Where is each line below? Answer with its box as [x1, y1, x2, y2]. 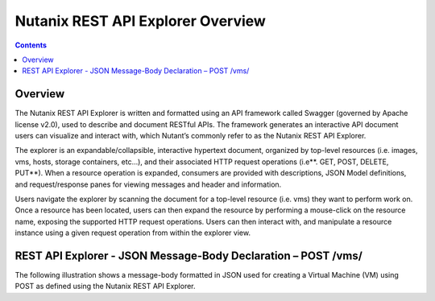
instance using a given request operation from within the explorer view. [14, 228, 251, 237]
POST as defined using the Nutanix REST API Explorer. [14, 282, 197, 291]
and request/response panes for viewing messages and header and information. [14, 179, 282, 189]
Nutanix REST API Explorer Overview [14, 12, 266, 30]
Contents [14, 40, 48, 50]
